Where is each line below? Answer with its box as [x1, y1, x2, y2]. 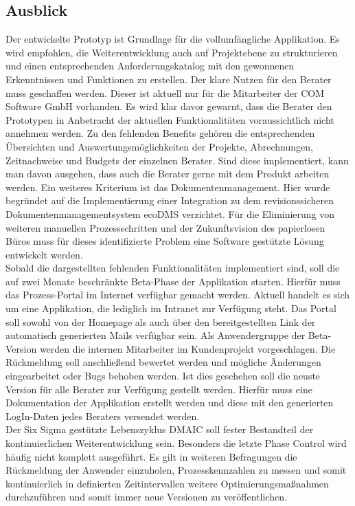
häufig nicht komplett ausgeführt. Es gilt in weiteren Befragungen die [5, 449, 297, 463]
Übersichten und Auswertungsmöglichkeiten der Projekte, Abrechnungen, [5, 139, 313, 153]
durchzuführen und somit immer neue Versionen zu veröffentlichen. [5, 489, 287, 504]
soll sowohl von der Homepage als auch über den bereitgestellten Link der [5, 314, 316, 329]
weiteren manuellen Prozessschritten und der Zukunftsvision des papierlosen [5, 220, 325, 234]
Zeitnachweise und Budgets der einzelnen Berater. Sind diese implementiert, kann [5, 153, 349, 167]
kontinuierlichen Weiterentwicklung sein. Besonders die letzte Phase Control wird [5, 436, 347, 450]
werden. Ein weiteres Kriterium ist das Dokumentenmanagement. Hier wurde [5, 179, 330, 194]
